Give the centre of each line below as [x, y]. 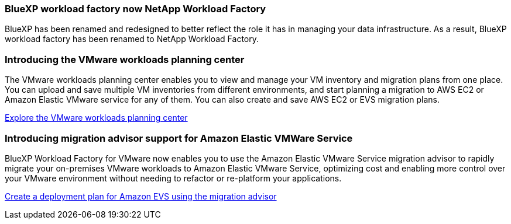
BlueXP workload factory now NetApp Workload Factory [136, 9]
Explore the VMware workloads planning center [96, 118]
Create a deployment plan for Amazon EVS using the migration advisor [141, 196]
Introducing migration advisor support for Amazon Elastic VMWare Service [179, 138]
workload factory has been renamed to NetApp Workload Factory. [132, 39]
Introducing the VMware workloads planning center [125, 59]
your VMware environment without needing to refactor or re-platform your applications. [173, 178]
